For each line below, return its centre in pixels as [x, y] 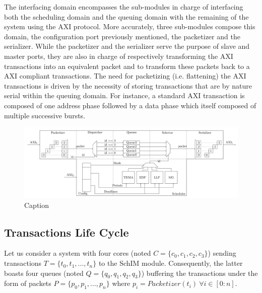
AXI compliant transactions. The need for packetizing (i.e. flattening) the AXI [125, 76]
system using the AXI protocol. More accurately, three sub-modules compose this [130, 26]
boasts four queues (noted [44, 273]
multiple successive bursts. [45, 115]
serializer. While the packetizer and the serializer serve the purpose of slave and [127, 46]
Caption [37, 205]
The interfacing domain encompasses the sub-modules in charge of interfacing [124, 7]
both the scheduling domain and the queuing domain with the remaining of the [126, 16]
